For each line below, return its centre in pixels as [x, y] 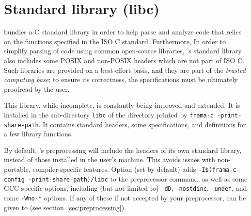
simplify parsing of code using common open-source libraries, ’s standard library [123, 51]
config [14, 179]
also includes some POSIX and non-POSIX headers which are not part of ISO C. [124, 60]
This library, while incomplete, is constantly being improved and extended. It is [122, 105]
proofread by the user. [37, 89]
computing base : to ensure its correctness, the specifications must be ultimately [121, 79]
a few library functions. [39, 134]
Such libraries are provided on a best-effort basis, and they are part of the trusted [125, 70]
